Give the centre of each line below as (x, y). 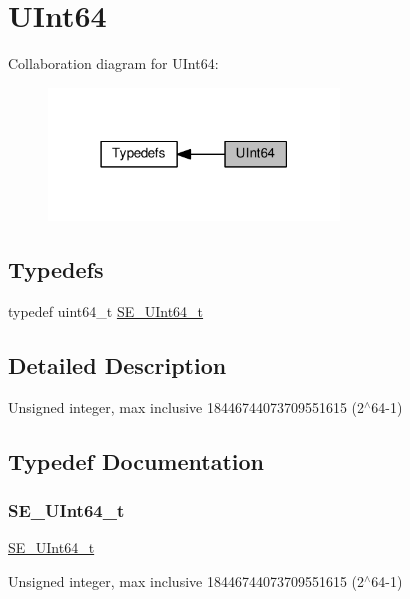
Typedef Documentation (136, 460)
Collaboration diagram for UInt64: (113, 63)
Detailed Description (117, 365)
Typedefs (56, 269)
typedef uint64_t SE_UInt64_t (106, 311)
